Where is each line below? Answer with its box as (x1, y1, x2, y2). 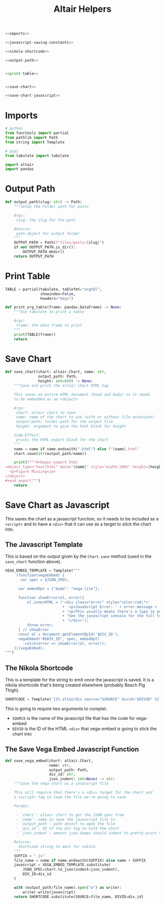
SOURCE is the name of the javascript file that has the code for (12, 715, 135, 721)
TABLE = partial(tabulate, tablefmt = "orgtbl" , (5, 287, 102, 291)
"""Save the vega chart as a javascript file (14, 781, 109, 786)
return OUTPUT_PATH (14, 254, 54, 259)
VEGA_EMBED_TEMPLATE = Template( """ (5, 568, 80, 573)
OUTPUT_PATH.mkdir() (23, 250, 65, 255)
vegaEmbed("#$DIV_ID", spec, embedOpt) (18, 636, 100, 641)
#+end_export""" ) (5, 478, 41, 483)
